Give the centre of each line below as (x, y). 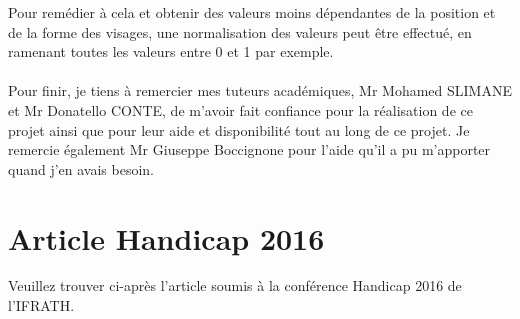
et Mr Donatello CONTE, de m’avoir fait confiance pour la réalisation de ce (240, 109)
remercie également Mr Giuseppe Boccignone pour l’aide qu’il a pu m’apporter (249, 149)
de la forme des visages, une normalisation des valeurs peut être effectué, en (240, 31)
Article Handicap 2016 (166, 237)
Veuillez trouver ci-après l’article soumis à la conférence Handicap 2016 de (235, 285)
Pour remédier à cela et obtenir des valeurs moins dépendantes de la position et (252, 12)
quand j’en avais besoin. (81, 168)
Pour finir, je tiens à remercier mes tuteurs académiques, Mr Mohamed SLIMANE (260, 90)
